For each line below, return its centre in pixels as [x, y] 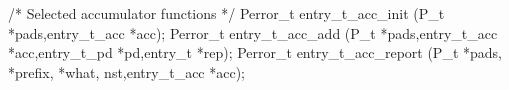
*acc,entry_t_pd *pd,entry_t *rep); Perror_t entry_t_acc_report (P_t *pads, [255, 52]
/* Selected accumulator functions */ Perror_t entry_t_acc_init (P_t [226, 13]
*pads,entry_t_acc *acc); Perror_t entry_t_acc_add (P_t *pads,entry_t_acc [253, 32]
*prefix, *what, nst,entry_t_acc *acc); [126, 71]
